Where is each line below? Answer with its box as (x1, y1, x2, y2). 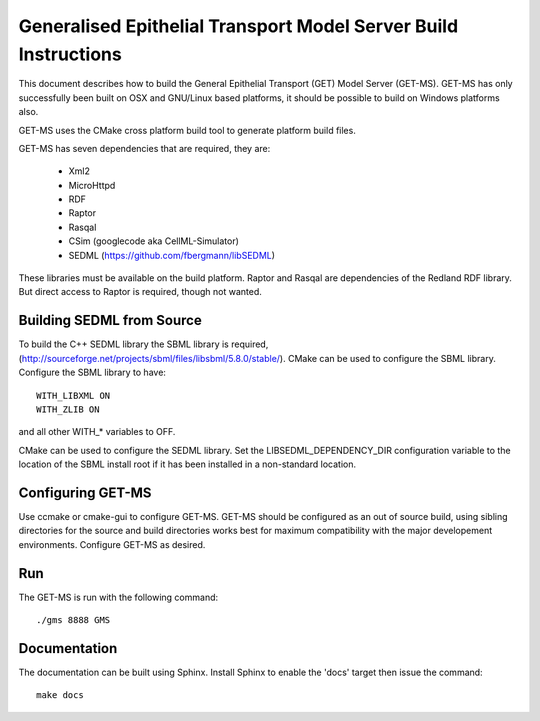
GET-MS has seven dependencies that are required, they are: (18, 142, 271, 154)
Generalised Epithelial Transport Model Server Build (18, 15, 459, 37)
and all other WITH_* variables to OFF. (18, 426, 176, 438)
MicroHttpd (68, 179, 116, 191)
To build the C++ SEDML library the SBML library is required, (18, 338, 269, 350)
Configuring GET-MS (18, 484, 152, 501)
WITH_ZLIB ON (36, 403, 100, 415)
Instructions (18, 43, 122, 65)
